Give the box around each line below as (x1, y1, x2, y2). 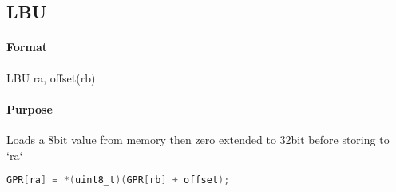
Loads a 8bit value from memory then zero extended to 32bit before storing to (6, 130, 390, 147)
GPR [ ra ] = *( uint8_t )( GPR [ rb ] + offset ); (6, 174, 230, 186)
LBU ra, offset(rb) (6, 69, 96, 86)
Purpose (6, 100, 53, 117)
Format (6, 38, 47, 55)
